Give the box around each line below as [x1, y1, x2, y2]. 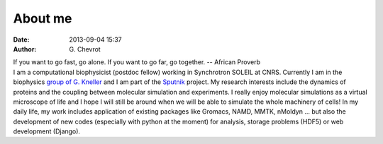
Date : [13, 35, 30, 44]
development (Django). [13, 127, 81, 136]
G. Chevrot [69, 44, 101, 53]
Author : [13, 44, 37, 53]
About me [13, 11, 72, 26]
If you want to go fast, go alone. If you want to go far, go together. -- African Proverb [13, 58, 261, 66]
